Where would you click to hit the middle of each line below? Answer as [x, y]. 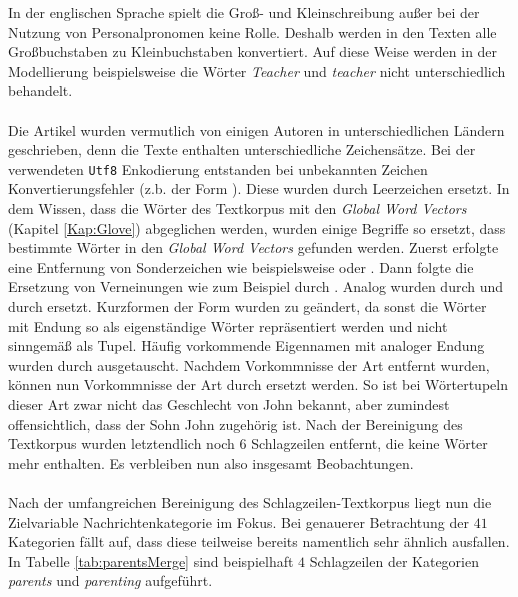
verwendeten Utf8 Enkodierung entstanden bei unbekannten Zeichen [218, 168]
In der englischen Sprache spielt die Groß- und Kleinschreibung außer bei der [244, 12]
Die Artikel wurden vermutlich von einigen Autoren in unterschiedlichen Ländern [256, 129]
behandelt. [40, 90]
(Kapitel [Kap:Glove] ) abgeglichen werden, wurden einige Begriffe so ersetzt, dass [257, 227]
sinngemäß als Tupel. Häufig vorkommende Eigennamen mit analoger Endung [246, 345]
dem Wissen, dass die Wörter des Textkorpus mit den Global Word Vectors [237, 208]
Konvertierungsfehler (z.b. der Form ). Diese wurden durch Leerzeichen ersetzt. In [259, 188]
